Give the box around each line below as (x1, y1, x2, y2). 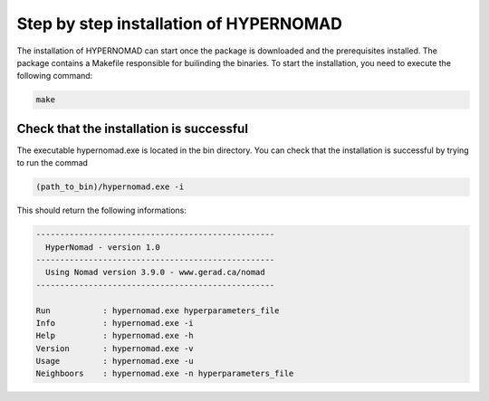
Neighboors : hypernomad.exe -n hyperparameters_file (35, 368, 294, 379)
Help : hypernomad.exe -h (35, 330, 194, 341)
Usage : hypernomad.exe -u (35, 356, 194, 367)
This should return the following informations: (16, 205, 187, 216)
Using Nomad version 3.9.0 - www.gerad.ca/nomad (45, 267, 266, 278)
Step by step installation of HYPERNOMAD (16, 14, 343, 33)
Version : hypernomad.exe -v (35, 343, 194, 353)
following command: (16, 71, 93, 81)
